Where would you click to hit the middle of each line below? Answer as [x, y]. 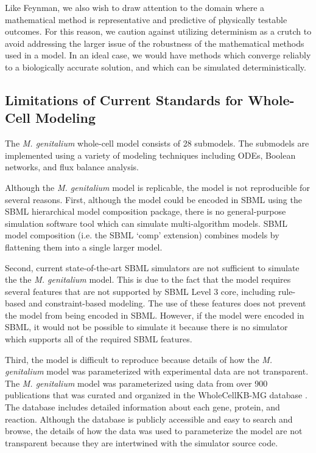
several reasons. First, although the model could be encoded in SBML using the [153, 199]
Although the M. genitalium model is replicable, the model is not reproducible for [157, 187]
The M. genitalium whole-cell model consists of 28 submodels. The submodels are [157, 143]
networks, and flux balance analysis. [72, 167]
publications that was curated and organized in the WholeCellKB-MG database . [156, 395]
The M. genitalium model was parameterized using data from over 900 [136, 383]
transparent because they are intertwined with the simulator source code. [142, 442]
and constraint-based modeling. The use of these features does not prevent [167, 303]
